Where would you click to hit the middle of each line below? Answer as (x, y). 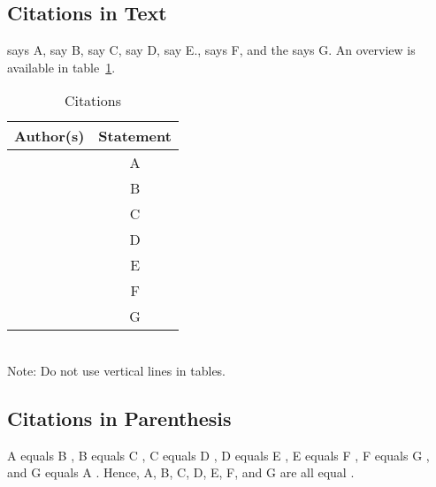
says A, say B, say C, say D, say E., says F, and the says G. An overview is (211, 50)
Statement (135, 136)
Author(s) (50, 136)
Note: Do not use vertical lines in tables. (117, 370)
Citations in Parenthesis (119, 418)
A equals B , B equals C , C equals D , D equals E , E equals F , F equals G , (218, 455)
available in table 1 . (61, 67)
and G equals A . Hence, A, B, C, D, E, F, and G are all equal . (181, 472)
